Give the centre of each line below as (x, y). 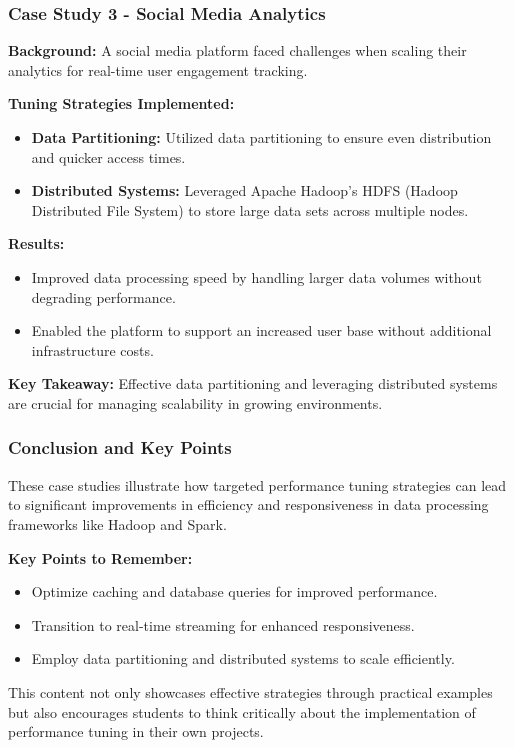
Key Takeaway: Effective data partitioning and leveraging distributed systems (253, 383)
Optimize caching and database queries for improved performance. (234, 591)
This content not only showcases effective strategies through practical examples (250, 691)
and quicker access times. (108, 156)
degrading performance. (103, 296)
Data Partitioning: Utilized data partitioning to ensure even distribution (261, 137)
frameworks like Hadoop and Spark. (117, 523)
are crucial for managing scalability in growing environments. (195, 402)
